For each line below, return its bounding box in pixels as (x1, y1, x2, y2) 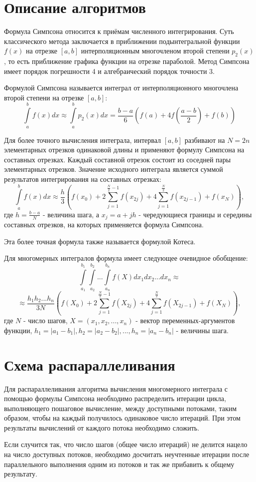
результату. (4, 469, 37, 479)
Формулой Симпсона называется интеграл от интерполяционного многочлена (4, 82, 239, 93)
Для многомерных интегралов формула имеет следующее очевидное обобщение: (4, 253, 248, 263)
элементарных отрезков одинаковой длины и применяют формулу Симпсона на (4, 144, 245, 155)
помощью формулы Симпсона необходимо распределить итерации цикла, (4, 393, 226, 404)
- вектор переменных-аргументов (135, 315, 235, 326)
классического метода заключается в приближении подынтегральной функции (4, 35, 240, 46)
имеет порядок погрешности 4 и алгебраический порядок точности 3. (4, 65, 215, 76)
